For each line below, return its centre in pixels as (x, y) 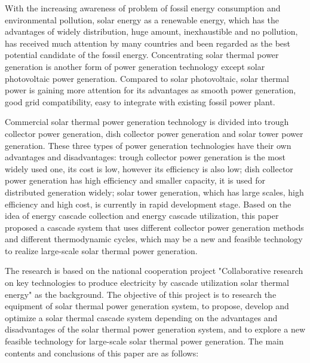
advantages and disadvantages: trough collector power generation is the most (145, 157)
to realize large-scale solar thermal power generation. (101, 250)
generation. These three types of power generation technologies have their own (148, 145)
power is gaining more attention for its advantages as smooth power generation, (151, 90)
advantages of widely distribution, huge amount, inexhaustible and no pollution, (151, 31)
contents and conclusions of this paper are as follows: (102, 353)
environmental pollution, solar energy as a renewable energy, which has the (142, 19)
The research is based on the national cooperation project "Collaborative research (154, 271)
